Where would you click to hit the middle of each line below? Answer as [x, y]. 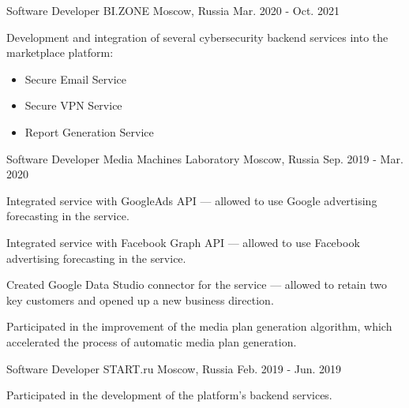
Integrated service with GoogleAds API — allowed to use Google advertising [192, 200]
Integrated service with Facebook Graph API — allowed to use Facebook [183, 242]
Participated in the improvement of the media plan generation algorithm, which [199, 326]
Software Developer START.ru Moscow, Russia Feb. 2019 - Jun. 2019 [174, 368]
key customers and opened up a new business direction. [140, 299]
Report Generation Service [89, 131]
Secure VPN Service [73, 105]
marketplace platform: [60, 52]
